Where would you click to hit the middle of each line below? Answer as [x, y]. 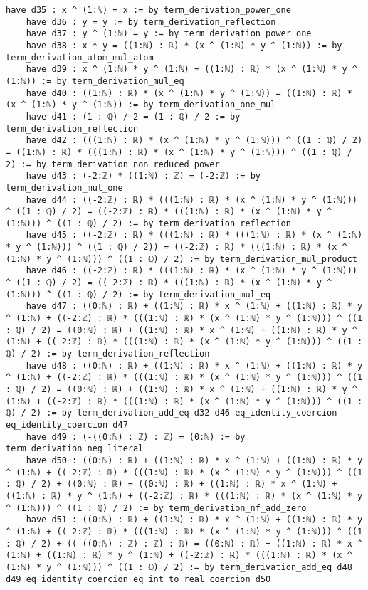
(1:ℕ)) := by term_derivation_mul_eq [95, 81]
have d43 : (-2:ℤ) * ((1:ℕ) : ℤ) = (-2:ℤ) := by [143, 176]
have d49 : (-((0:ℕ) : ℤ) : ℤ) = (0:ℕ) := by [136, 437]
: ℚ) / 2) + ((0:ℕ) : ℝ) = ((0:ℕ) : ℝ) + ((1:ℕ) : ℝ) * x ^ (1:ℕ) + [172, 484]
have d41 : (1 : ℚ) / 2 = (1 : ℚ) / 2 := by [133, 116]
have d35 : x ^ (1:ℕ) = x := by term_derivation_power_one [148, 10]
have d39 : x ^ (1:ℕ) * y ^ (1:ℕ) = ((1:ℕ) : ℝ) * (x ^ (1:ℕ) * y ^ [191, 69]
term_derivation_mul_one [64, 188]
